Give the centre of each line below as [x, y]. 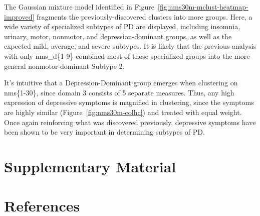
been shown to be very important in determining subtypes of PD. [104, 132]
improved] [19, 16]
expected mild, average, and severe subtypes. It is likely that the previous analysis [130, 46]
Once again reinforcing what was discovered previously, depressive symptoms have [130, 122]
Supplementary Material [90, 166]
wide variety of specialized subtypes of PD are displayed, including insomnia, [122, 26]
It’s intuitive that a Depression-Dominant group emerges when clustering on [121, 83]
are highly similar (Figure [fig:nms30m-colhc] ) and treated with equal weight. [123, 112]
